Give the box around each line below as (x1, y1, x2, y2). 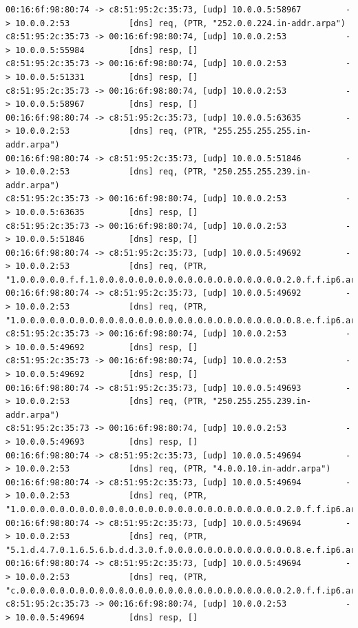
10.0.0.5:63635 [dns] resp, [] (15, 207, 198, 217)
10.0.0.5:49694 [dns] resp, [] (15, 612, 198, 622)
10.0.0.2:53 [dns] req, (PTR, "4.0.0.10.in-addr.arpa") (15, 464, 331, 474)
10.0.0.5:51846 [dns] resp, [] (15, 234, 198, 245)
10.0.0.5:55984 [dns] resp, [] (15, 45, 198, 55)
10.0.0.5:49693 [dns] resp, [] (15, 437, 198, 447)
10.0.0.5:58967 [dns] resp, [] (15, 99, 198, 110)
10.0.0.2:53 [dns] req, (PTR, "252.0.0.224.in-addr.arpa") (15, 18, 346, 28)
